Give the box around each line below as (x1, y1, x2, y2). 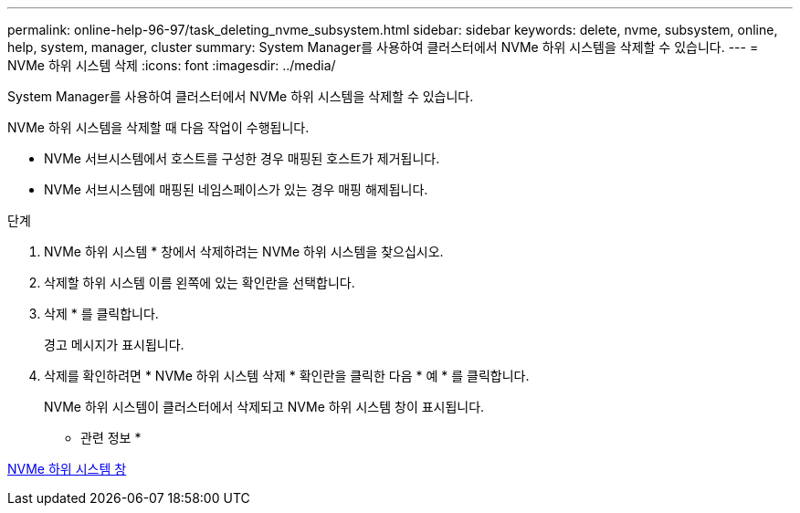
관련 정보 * (80, 430, 142, 445)
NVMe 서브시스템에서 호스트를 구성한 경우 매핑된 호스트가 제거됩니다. (44, 151, 440, 166)
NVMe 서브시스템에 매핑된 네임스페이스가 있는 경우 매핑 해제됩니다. (44, 182, 428, 197)
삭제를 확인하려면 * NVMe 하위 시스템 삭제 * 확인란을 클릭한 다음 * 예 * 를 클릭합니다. (44, 368, 530, 383)
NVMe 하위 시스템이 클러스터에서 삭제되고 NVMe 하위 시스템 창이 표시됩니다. (44, 399, 485, 414)
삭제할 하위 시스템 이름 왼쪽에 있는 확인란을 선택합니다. (44, 275, 355, 290)
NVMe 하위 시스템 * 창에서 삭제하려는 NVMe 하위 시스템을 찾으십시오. (44, 244, 444, 259)
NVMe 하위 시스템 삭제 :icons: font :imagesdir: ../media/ (7, 58, 336, 73)
